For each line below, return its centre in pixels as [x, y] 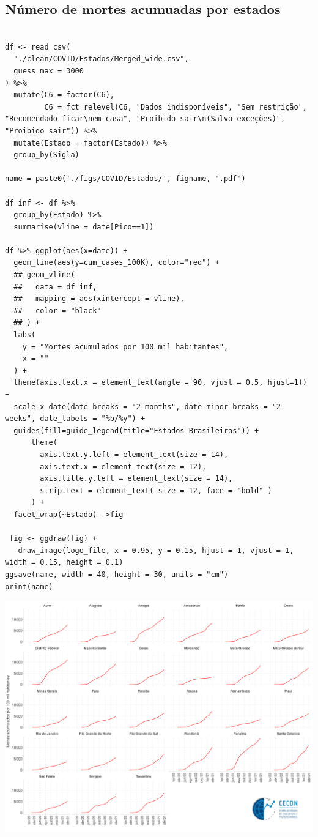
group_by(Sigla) [46, 155]
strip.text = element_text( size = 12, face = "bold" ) [156, 490]
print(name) [29, 586]
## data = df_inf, [55, 287]
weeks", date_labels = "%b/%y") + [75, 419]
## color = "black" [57, 311]
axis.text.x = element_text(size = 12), [123, 467]
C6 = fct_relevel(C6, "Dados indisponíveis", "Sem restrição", [176, 107]
